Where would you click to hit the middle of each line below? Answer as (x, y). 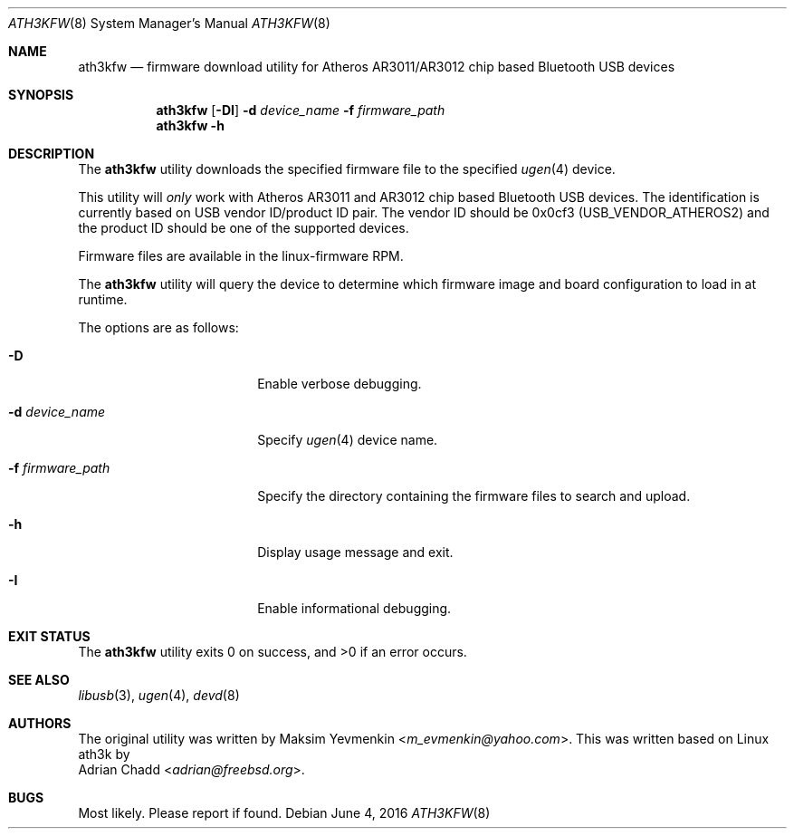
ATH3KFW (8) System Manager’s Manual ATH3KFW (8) (169, 23)
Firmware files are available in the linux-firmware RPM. (241, 256)
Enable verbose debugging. (340, 384)
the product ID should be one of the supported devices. (244, 228)
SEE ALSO (39, 680)
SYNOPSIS (41, 95)
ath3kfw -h (190, 125)
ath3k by (104, 754)
